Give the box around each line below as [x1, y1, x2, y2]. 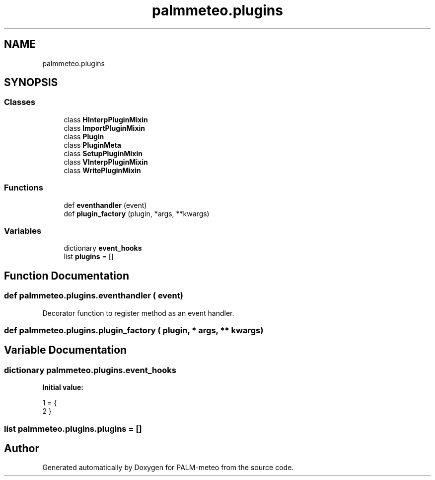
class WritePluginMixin [64, 166, 141, 175]
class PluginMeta [64, 140, 122, 149]
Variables [4, 225, 42, 236]
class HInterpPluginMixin [64, 115, 148, 124]
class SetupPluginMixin [64, 149, 143, 158]
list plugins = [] [64, 252, 114, 261]
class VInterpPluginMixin [64, 157, 148, 166]
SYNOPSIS [4, 76, 58, 89]
